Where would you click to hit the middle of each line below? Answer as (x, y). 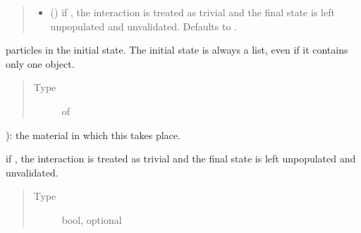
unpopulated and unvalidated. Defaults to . (143, 26)
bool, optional (92, 219)
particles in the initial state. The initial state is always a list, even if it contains (177, 50)
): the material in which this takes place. (93, 135)
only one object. (40, 63)
